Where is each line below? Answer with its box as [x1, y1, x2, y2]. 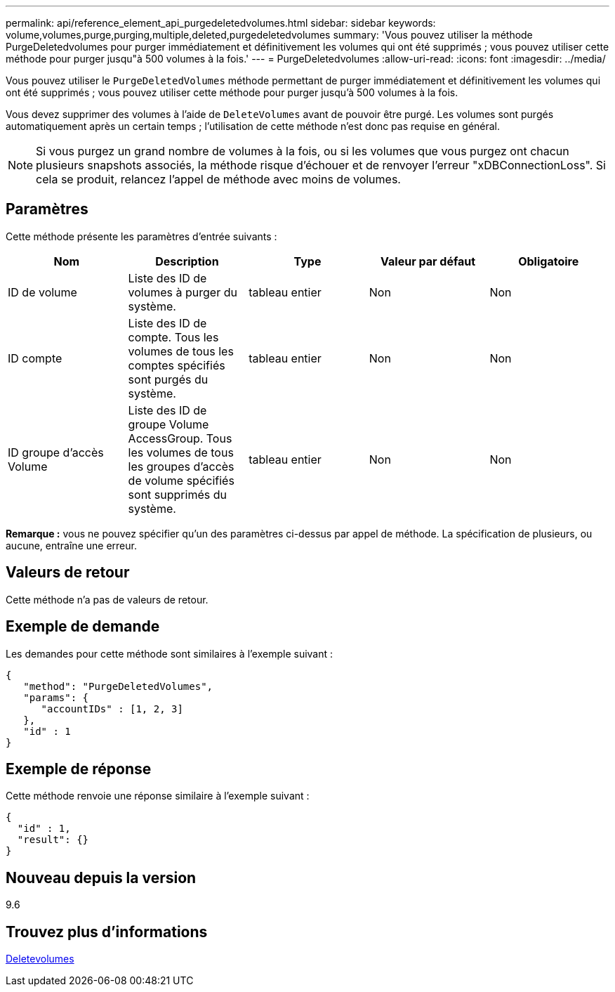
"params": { [23, 691, 89, 703]
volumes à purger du [128, 285, 237, 299]
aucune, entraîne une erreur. [6, 539, 137, 552]
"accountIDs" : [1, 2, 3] [41, 703, 183, 714]
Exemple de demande [6, 618, 160, 636]
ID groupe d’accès [8, 445, 104, 459]
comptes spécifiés [128, 358, 225, 372]
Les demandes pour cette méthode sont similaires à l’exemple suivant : [6, 647, 333, 660]
